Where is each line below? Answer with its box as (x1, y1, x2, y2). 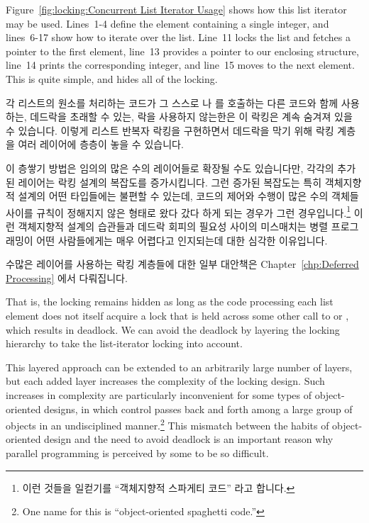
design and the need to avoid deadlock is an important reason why (44, 432, 334, 446)
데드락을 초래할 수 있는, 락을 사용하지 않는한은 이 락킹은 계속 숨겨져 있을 (30, 109, 353, 124)
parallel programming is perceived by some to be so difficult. (6, 445, 269, 460)
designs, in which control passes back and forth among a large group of (44, 401, 353, 416)
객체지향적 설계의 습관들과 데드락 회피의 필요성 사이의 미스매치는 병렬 (18, 218, 329, 233)
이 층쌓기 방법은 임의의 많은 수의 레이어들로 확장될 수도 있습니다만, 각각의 (6, 160, 334, 175)
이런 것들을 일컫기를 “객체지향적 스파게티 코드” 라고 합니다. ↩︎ (22, 480, 295, 495)
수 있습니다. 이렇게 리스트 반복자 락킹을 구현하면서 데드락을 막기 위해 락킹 (6, 123, 334, 137)
